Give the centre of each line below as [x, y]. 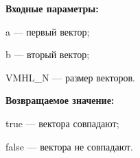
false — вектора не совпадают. [69, 146]
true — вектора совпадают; [62, 123]
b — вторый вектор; [48, 54]
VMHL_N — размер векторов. [70, 77]
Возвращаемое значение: [60, 100]
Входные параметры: [52, 8]
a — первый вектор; [48, 31]
